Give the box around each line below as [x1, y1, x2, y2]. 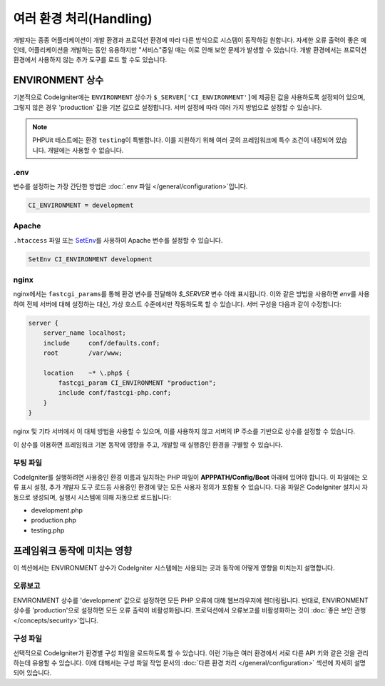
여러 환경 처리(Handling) [13, 11, 153, 26]
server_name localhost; [43, 329, 126, 337]
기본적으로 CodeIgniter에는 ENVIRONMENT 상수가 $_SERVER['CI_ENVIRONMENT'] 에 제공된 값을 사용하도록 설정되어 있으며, [13, 93, 366, 101]
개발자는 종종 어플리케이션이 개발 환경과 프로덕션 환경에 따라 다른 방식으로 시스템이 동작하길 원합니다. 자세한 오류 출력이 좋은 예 [13, 36, 367, 44]
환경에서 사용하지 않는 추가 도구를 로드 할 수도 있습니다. [13, 56, 168, 64]
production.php [31, 516, 76, 525]
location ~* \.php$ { [43, 368, 130, 377]
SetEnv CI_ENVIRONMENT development [28, 255, 153, 263]
